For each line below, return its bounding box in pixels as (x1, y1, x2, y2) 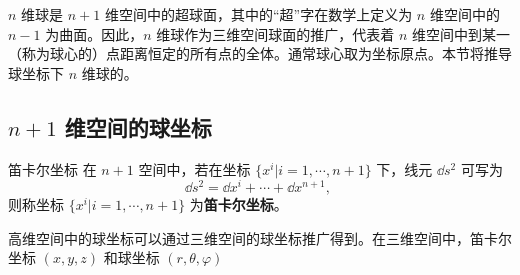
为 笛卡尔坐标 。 (189, 194, 288, 215)
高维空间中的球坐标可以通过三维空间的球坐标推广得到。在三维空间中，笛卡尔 (8, 227, 512, 248)
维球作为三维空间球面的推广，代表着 (156, 23, 395, 44)
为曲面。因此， (45, 23, 144, 44)
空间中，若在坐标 (138, 158, 251, 179)
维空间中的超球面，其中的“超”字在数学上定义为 (104, 4, 413, 24)
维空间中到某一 (412, 23, 511, 44)
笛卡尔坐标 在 (8, 158, 97, 179)
